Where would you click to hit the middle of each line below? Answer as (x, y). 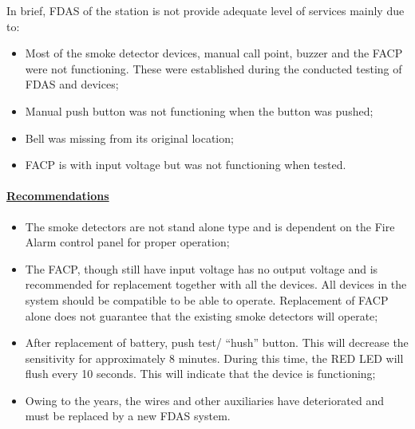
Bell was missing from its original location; (129, 138)
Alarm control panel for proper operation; (127, 242)
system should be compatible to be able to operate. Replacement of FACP (207, 299)
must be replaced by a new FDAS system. (128, 416)
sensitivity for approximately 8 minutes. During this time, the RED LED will (214, 358)
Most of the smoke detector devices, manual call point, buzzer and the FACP (214, 53)
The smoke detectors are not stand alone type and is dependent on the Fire (210, 226)
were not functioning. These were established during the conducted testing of (213, 68)
